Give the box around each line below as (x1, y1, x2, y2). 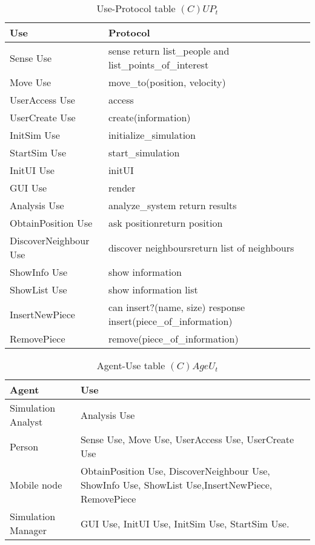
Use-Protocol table (96, 1, 176, 15)
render (108, 181, 136, 195)
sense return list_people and (108, 44, 230, 58)
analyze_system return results (108, 198, 237, 212)
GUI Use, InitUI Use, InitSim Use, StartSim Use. (80, 516, 290, 530)
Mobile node (10, 478, 62, 492)
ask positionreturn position (108, 216, 223, 230)
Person (10, 439, 39, 453)
